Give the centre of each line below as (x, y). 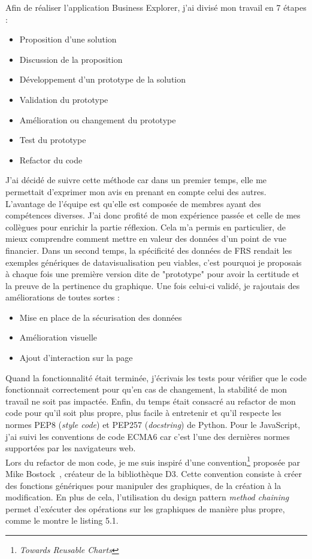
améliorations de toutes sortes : (63, 297)
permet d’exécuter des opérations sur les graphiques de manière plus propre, (145, 508)
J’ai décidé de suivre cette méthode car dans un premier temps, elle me (136, 180)
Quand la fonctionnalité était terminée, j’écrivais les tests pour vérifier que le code (156, 377)
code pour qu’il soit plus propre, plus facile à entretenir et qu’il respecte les (143, 413)
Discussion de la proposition (71, 59)
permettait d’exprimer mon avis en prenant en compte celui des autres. (136, 191)
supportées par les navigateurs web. (71, 448)
